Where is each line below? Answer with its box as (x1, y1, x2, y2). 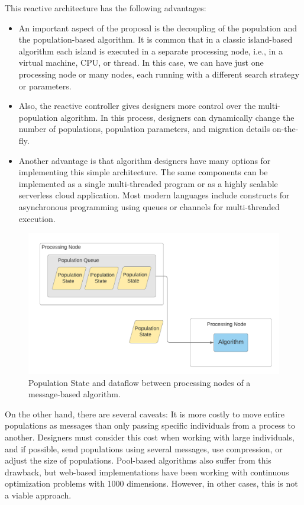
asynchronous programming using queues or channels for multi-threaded (18, 200, 280, 213)
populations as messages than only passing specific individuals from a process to (5, 419, 295, 432)
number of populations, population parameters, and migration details (18, 123, 270, 135)
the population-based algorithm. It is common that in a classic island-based (18, 33, 293, 46)
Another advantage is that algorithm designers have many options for (18, 154, 271, 166)
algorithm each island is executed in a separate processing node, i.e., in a (18, 44, 283, 57)
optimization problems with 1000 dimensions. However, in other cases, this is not (5, 477, 298, 490)
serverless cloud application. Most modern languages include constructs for (18, 189, 290, 201)
